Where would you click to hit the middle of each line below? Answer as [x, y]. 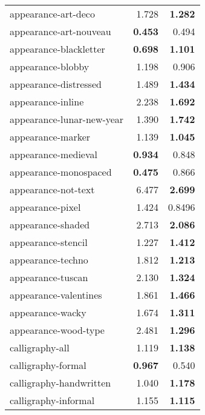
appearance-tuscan [49, 277]
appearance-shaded [50, 224]
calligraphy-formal [48, 365]
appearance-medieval [54, 154]
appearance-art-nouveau [60, 31]
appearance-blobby [50, 66]
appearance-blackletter [57, 49]
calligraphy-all [40, 347]
